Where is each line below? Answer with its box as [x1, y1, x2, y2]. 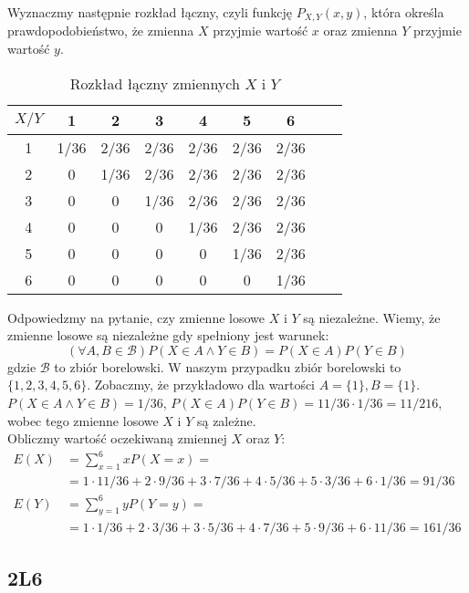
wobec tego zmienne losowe [7, 411, 159, 430]
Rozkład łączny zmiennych [69, 72, 240, 94]
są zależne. [196, 411, 256, 430]
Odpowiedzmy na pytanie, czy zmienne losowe [7, 307, 265, 327]
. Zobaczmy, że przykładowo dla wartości [87, 375, 316, 394]
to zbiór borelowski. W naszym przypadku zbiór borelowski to [54, 357, 401, 376]
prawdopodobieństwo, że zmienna [7, 21, 194, 40]
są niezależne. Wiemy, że [303, 307, 441, 327]
